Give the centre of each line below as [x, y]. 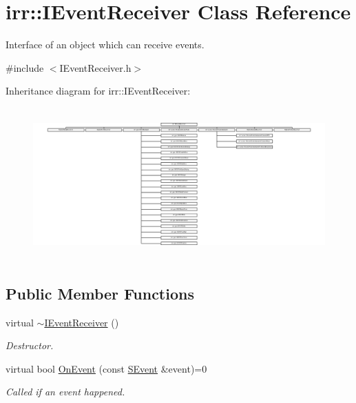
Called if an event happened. [65, 392]
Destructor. [30, 345]
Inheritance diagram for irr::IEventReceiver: [98, 91]
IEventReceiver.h [95, 67]
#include [25, 67]
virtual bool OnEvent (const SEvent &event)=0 [106, 368]
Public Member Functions [100, 293]
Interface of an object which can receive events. [105, 45]
